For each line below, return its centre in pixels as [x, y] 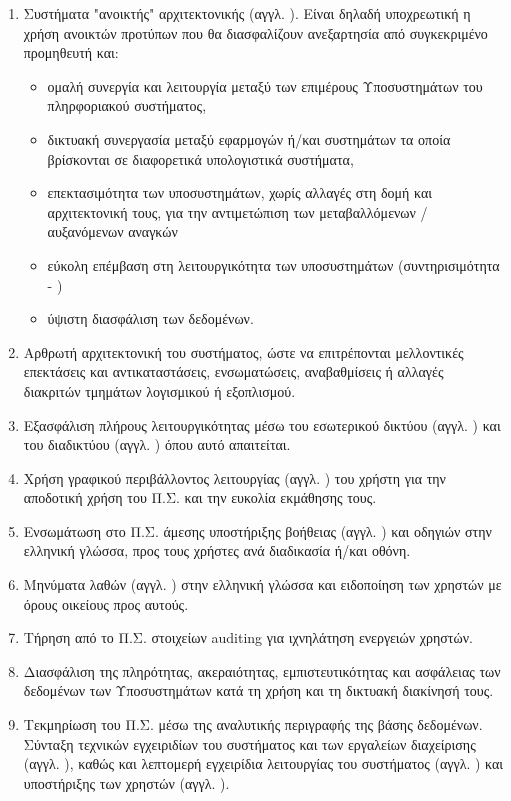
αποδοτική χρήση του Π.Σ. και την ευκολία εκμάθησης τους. [200, 497]
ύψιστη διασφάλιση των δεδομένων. [150, 318]
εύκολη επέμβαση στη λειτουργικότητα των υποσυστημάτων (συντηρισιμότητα [273, 264]
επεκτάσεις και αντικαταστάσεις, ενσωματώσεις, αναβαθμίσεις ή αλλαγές [233, 371]
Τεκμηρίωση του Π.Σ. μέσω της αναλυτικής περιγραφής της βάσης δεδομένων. [253, 724]
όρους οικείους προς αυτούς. [106, 603]
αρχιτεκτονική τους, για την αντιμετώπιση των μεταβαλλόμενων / [237, 211]
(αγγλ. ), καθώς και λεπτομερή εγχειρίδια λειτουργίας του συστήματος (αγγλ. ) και [263, 763]
